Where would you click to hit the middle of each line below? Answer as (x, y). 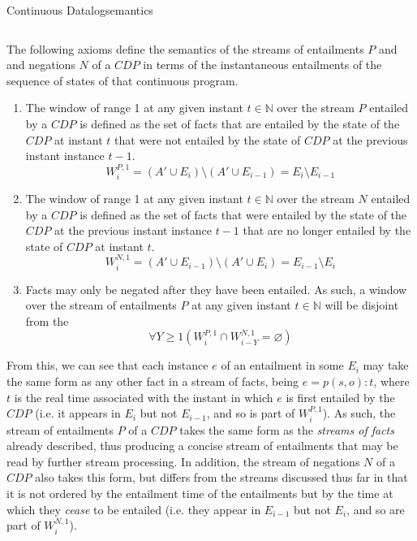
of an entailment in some (282, 365)
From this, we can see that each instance (107, 365)
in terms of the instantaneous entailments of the (262, 65)
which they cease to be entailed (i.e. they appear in (134, 509)
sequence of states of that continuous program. (123, 80)
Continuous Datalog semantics (80, 10)
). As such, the (359, 413)
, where (391, 381)
